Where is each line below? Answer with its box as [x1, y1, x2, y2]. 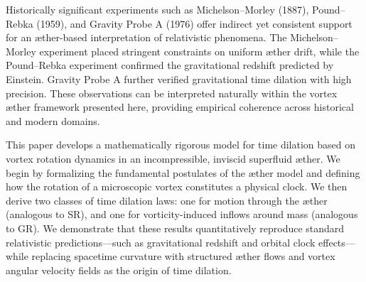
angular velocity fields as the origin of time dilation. [6, 262, 232, 277]
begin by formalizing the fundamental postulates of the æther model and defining [6, 165, 360, 180]
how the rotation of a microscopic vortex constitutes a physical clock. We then [6, 179, 348, 194]
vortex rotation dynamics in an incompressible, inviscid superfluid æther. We [6, 151, 340, 166]
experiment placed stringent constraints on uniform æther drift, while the [39, 43, 360, 58]
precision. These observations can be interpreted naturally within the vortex [6, 85, 338, 100]
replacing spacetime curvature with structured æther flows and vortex [31, 249, 335, 264]
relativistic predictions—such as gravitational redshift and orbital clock [6, 234, 316, 249]
